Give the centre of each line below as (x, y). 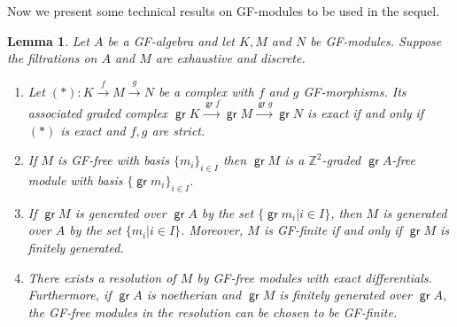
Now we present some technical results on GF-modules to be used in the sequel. (224, 11)
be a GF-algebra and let (171, 40)
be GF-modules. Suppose (376, 40)
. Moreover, (212, 230)
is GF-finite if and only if (333, 230)
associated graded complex (98, 112)
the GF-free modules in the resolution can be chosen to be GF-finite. (213, 311)
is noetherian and (194, 295)
